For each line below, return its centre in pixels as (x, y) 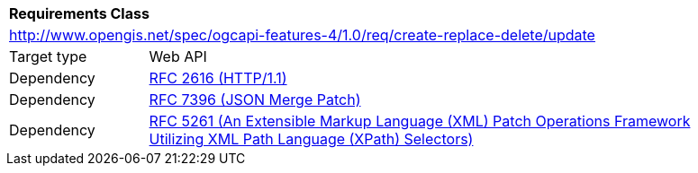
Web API (178, 56)
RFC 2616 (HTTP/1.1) (218, 78)
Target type (48, 56)
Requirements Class (79, 13)
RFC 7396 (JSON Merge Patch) (255, 99)
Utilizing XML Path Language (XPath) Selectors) (311, 139)
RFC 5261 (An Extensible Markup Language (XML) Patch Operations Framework (420, 121)
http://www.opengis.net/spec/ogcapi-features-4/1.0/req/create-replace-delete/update (302, 35)
